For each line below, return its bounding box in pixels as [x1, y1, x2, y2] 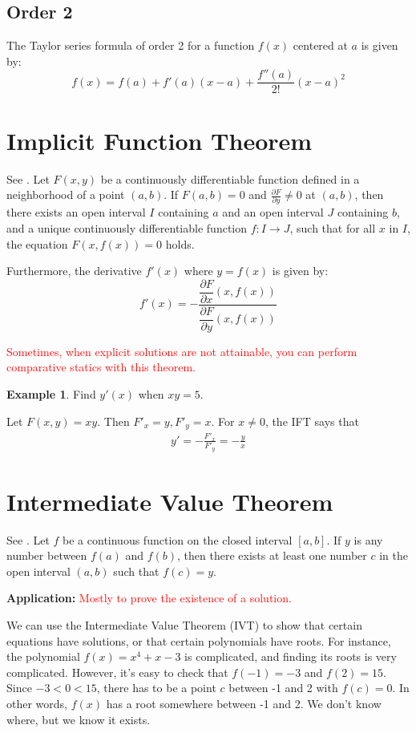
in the [379, 547, 408, 564]
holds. [165, 235, 195, 252]
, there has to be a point [96, 679, 216, 696]
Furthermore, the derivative [6, 262, 142, 279]
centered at [293, 37, 348, 54]
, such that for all [289, 220, 376, 237]
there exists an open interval [6, 204, 146, 221]
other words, [6, 695, 67, 712]
